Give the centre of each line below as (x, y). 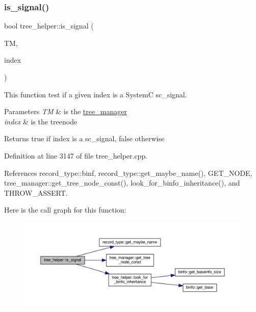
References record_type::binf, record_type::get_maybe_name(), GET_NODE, (128, 173)
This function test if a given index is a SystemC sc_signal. (96, 94)
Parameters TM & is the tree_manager (66, 111)
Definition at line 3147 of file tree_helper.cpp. (76, 155)
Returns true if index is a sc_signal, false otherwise (84, 138)
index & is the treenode (41, 121)
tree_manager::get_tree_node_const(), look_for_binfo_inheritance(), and (122, 183)
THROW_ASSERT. (36, 192)
